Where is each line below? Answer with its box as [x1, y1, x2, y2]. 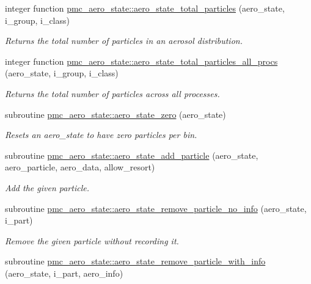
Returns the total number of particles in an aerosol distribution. [5, 34, 243, 47]
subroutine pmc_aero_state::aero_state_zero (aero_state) [5, 107, 226, 120]
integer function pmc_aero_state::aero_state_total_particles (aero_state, [5, 2, 285, 14]
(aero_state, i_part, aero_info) [5, 266, 123, 279]
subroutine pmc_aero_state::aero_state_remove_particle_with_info [5, 255, 266, 268]
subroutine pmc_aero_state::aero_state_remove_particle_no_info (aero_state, [5, 202, 307, 214]
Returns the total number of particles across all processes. [5, 87, 220, 100]
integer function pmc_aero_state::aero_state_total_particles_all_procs [5, 54, 278, 67]
